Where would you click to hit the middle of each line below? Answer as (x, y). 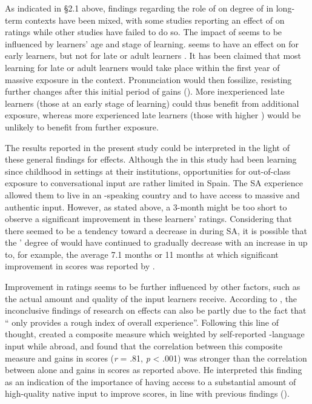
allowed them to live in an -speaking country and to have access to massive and (152, 194)
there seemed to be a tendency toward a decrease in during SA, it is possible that (156, 230)
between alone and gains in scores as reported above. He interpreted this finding (154, 370)
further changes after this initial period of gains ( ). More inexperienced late (145, 91)
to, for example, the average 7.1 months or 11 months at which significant (142, 254)
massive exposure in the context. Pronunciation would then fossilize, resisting (148, 79)
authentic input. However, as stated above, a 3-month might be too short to (146, 207)
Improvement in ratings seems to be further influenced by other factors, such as (153, 287)
